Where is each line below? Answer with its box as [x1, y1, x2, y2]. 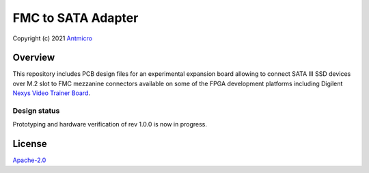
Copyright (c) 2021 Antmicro [12, 34, 92, 42]
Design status [12, 106, 60, 116]
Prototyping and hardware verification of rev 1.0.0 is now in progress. [12, 120, 208, 129]
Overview [12, 52, 55, 64]
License [12, 138, 47, 150]
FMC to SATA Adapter [12, 10, 139, 25]
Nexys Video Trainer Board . [12, 89, 90, 97]
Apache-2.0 [12, 156, 46, 164]
